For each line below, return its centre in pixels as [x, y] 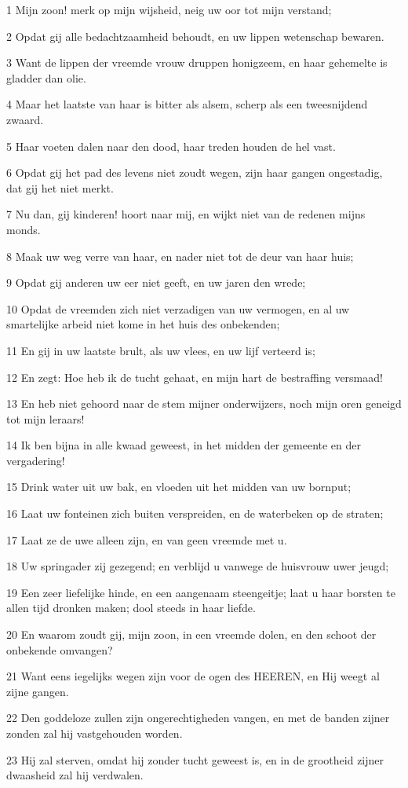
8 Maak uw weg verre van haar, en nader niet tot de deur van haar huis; [180, 256]
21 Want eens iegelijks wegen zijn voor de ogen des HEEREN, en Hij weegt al [193, 676]
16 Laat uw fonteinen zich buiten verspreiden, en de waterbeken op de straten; [195, 513]
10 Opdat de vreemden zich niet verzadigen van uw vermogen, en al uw [178, 308]
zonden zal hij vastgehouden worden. [95, 733]
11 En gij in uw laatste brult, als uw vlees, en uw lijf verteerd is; [161, 350]
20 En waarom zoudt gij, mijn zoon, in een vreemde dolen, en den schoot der [191, 634]
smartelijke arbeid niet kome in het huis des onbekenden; [143, 324]
